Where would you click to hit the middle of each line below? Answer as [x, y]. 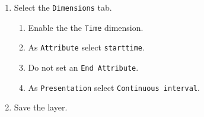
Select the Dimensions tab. [63, 7]
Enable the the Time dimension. [86, 27]
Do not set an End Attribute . [83, 67]
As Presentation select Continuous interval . [114, 87]
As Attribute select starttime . [86, 47]
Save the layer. [41, 107]
